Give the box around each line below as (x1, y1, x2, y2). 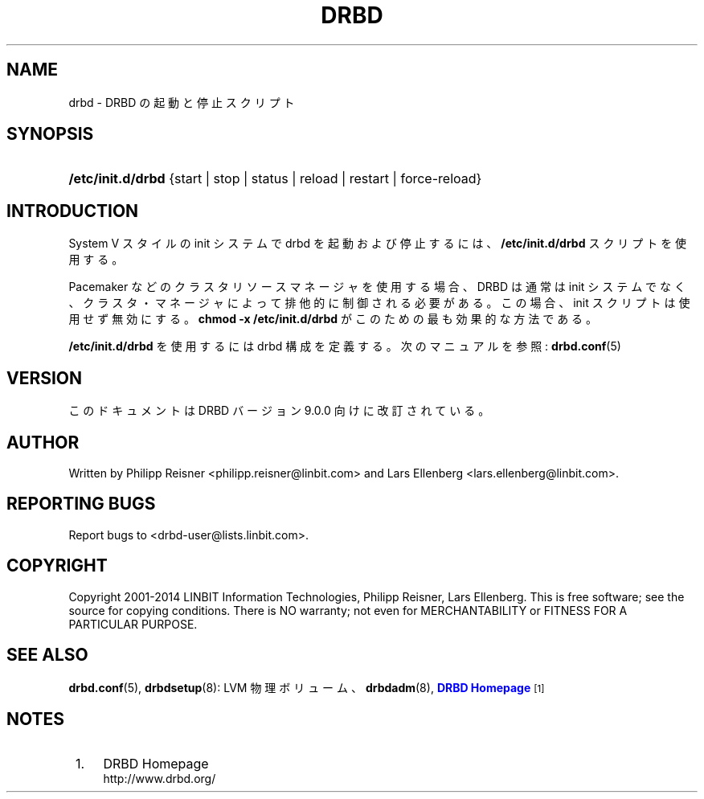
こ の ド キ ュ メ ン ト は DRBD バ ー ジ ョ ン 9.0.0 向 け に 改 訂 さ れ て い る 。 (68, 404, 490, 418)
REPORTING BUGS (6, 494, 156, 514)
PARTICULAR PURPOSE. (68, 617, 198, 631)
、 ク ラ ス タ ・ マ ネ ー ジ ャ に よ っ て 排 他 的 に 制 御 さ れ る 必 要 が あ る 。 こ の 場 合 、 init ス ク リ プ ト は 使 (68, 296, 690, 310)
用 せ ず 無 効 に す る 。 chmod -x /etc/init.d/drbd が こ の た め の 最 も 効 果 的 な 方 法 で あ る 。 (68, 312, 598, 326)
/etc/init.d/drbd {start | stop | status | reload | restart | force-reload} (68, 170, 482, 187)
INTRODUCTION (6, 200, 139, 221)
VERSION (6, 367, 83, 388)
